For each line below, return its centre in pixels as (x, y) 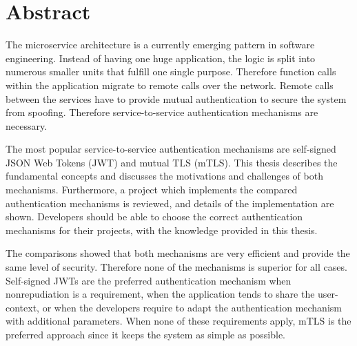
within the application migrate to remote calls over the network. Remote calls (170, 85)
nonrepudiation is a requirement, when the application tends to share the (160, 294)
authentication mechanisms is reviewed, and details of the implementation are (170, 203)
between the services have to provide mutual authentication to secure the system (176, 98)
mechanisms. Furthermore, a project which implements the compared (152, 190)
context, (22, 307)
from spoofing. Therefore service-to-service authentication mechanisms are (162, 112)
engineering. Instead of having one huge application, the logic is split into (161, 58)
